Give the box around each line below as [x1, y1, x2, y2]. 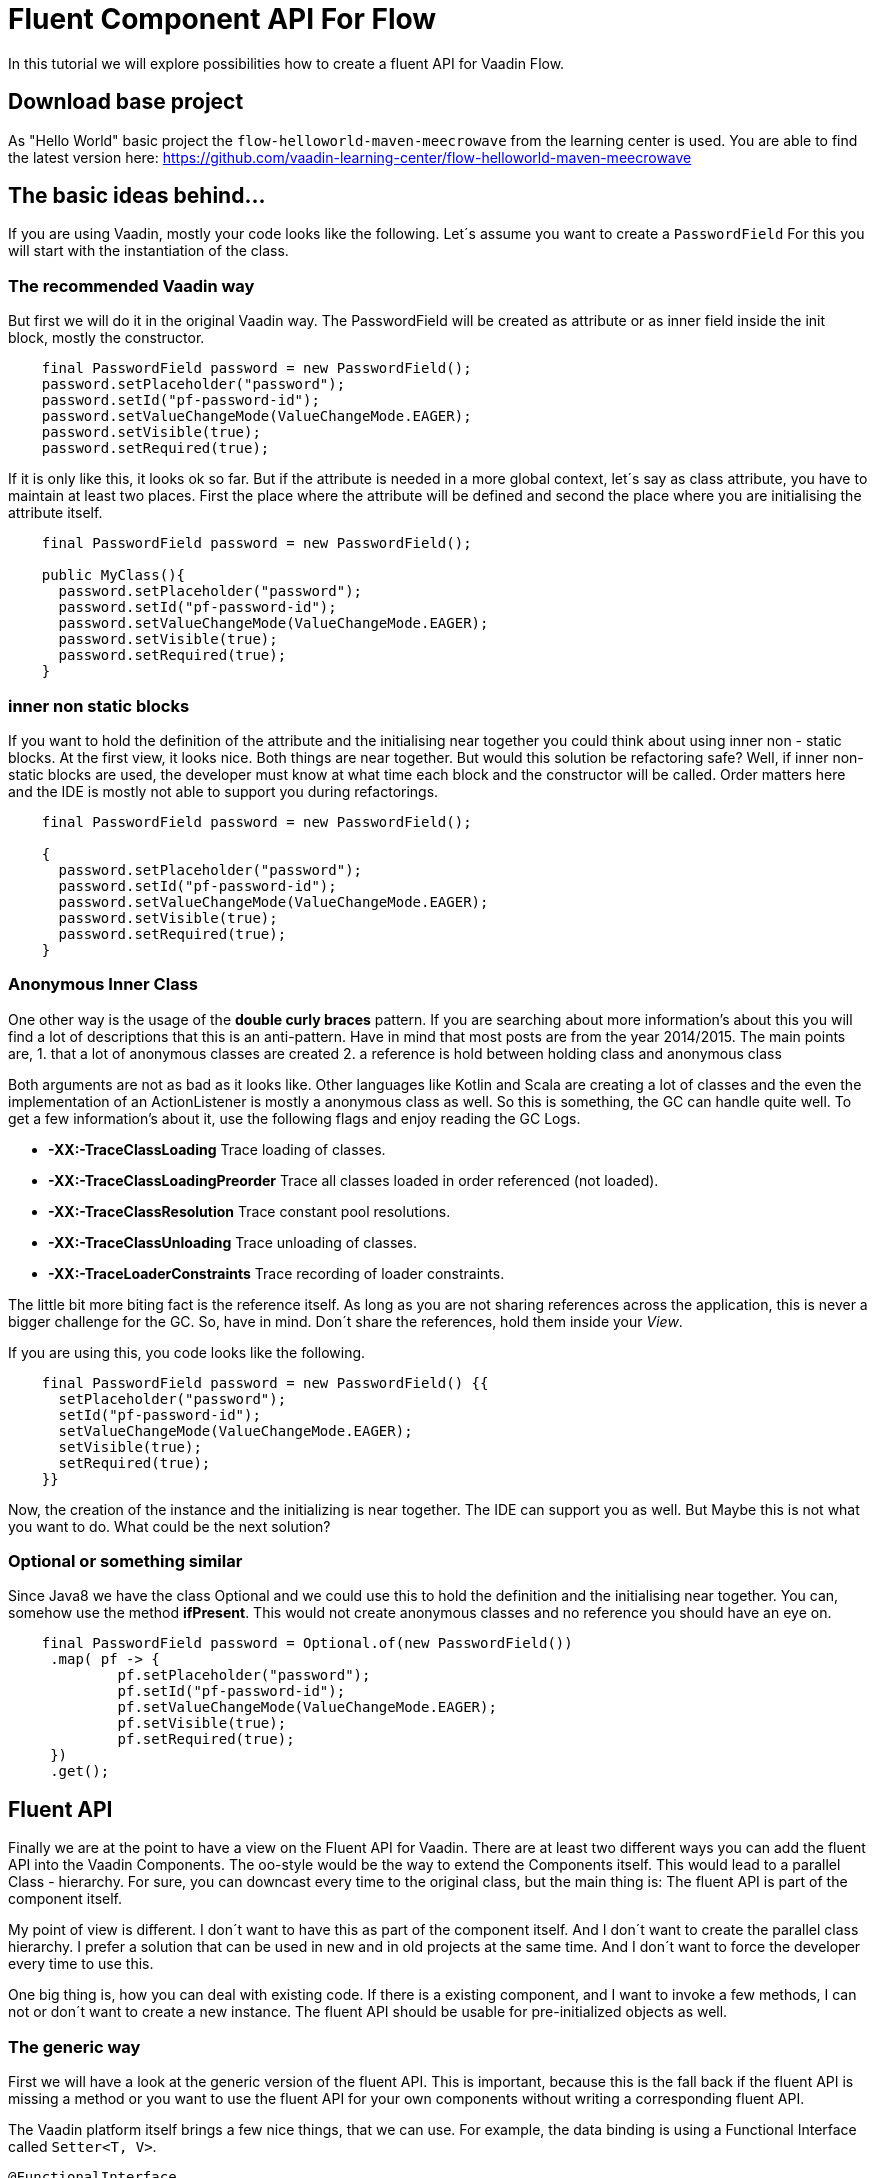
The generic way [8, 2036, 141, 2057]
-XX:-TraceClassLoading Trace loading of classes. [48, 1140, 386, 1158]
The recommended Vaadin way [8, 275, 255, 296]
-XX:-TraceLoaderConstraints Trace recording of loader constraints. [48, 1264, 505, 1282]
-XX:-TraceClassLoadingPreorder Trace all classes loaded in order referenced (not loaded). [48, 1171, 659, 1189]
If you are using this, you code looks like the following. [8, 1343, 366, 1361]
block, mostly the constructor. [8, 329, 205, 347]
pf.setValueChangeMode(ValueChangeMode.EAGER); [117, 1699, 497, 1716]
